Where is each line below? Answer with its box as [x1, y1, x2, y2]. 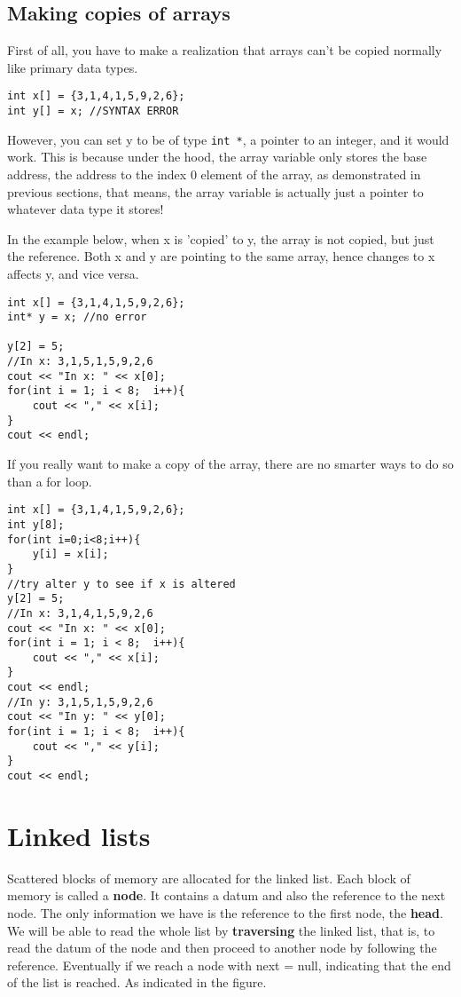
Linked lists [7, 817, 151, 853]
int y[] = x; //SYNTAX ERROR [7, 105, 179, 118]
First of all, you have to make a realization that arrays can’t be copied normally [7, 41, 442, 59]
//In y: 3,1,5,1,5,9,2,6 [7, 695, 153, 708]
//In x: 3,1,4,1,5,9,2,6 [7, 606, 153, 620]
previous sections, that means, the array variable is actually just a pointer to [7, 182, 424, 201]
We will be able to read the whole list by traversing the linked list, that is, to [7, 921, 435, 939]
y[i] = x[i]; [32, 548, 109, 561]
